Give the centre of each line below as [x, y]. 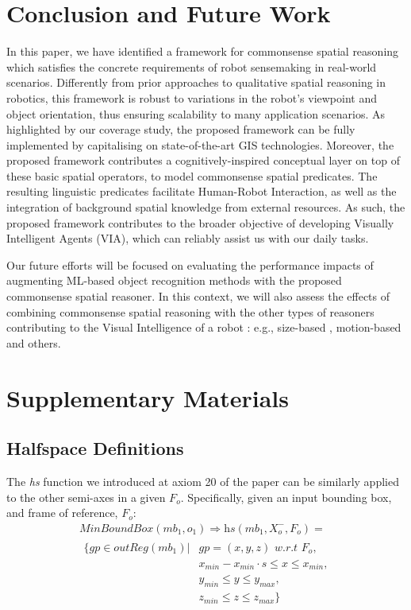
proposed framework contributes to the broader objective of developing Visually [200, 222]
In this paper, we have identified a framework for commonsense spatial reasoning [203, 51]
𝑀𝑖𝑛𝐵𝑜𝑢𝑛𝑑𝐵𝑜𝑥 [116, 528]
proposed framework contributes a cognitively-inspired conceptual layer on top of [203, 160]
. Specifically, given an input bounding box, [286, 497]
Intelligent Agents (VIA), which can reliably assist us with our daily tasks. [188, 238]
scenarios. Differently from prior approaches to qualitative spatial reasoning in [196, 82]
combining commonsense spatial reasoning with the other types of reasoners [190, 311]
